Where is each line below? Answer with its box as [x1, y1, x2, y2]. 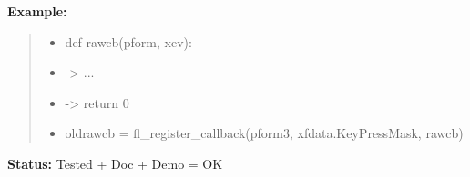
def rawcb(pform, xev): [65, 32, 192, 51]
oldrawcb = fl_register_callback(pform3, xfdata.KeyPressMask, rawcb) [65, 123, 464, 143]
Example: [7, 2, 67, 20]
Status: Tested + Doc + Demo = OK [7, 153, 223, 172]
